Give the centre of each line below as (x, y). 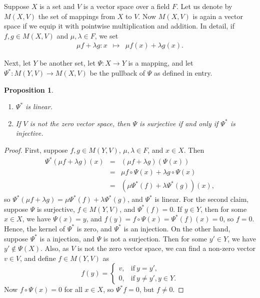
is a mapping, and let (161, 63)
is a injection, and (67, 238)
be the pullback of (117, 73)
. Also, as (54, 248)
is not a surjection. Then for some (155, 238)
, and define (38, 258)
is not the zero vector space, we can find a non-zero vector (167, 248)
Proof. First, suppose (36, 150)
